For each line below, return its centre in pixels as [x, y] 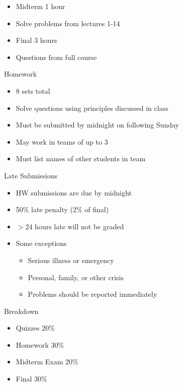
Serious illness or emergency [71, 260]
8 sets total [33, 90]
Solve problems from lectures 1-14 [68, 23]
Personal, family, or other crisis [76, 277]
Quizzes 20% [35, 328]
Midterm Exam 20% [47, 362]
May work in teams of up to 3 [62, 141]
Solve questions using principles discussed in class [92, 108]
